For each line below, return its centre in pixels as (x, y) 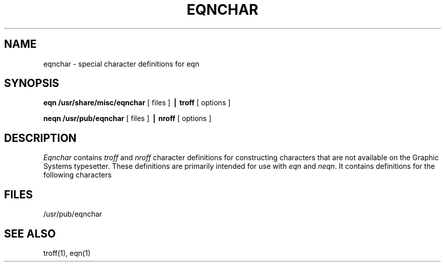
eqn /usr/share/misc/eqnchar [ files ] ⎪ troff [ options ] (137, 103)
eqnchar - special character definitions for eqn (121, 64)
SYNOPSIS (32, 83)
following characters (77, 175)
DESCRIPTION (40, 138)
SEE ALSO (30, 233)
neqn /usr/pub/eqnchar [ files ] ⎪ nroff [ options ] (128, 119)
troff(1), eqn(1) (67, 253)
